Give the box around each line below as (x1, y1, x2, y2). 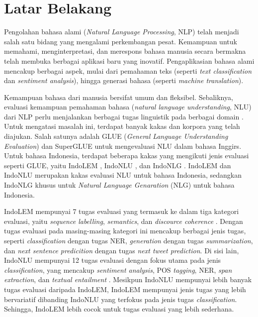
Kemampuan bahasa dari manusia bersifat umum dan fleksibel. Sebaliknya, (4, 92, 233, 102)
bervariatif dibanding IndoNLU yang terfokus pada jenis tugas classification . (4, 294, 237, 304)
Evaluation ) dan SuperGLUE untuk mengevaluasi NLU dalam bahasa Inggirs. (4, 140, 242, 151)
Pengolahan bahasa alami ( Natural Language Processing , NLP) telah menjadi (4, 26, 239, 37)
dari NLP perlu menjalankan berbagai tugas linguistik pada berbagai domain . (4, 111, 244, 121)
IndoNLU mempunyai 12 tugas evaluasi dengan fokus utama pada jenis (4, 255, 221, 265)
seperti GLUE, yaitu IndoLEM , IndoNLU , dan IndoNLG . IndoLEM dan (4, 160, 231, 170)
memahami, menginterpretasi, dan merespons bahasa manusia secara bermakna (4, 46, 246, 56)
